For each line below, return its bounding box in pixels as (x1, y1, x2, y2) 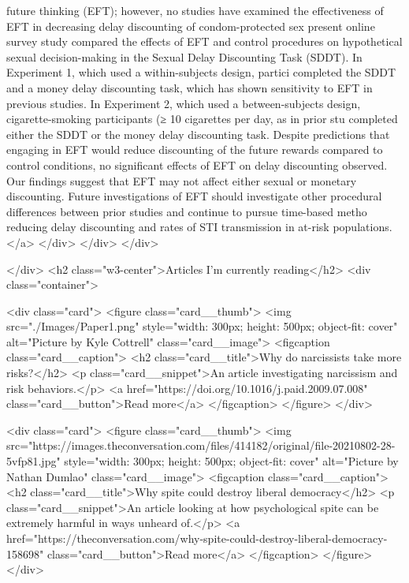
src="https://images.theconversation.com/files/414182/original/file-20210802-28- (6, 437, 396, 454)
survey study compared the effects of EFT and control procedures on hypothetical (6, 33, 403, 50)
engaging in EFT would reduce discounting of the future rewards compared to (6, 141, 383, 158)
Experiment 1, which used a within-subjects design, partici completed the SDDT (6, 64, 396, 80)
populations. (333, 219, 392, 235)
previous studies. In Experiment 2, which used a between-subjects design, (6, 95, 361, 111)
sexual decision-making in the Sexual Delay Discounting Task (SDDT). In (6, 48, 363, 65)
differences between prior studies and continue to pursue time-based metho (6, 203, 367, 219)
